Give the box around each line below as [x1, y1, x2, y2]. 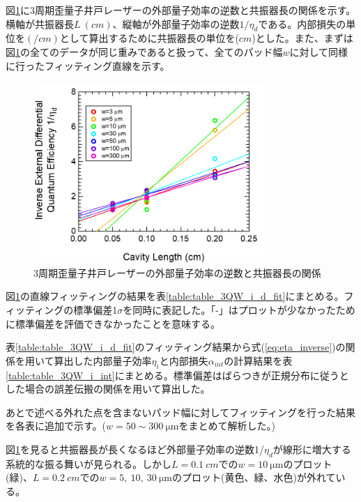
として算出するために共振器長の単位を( [59, 31, 239, 45]
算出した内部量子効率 [54, 353, 152, 367]
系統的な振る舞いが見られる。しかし [6, 456, 171, 471]
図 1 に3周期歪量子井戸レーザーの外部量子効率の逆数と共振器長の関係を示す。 [6, 3, 356, 17]
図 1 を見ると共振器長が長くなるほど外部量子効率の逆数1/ [6, 442, 264, 456]
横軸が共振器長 [6, 16, 74, 31]
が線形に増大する [272, 442, 351, 456]
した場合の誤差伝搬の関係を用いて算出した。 [6, 381, 210, 396]
